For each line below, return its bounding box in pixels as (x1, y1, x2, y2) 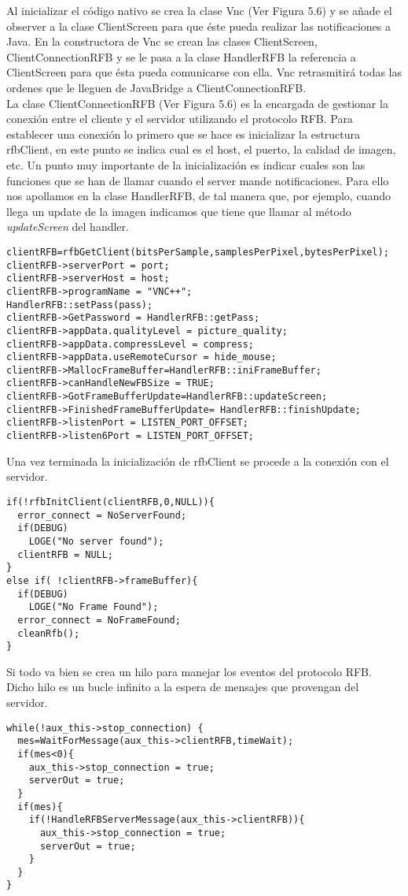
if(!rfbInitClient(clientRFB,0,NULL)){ (6, 496, 215, 507)
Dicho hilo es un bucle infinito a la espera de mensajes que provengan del (6, 679, 359, 695)
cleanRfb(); (17, 627, 80, 639)
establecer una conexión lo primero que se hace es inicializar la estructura (6, 125, 361, 142)
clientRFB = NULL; (17, 548, 114, 560)
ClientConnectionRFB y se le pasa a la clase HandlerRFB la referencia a (6, 48, 356, 65)
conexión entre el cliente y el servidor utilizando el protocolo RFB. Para (6, 110, 353, 127)
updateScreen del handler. (6, 218, 129, 235)
